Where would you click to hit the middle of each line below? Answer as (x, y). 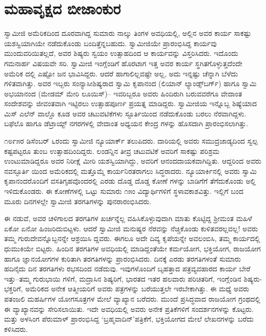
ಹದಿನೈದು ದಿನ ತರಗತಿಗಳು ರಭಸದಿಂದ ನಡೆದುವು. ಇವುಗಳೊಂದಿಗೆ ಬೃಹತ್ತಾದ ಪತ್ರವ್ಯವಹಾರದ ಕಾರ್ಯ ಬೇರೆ (127, 269)
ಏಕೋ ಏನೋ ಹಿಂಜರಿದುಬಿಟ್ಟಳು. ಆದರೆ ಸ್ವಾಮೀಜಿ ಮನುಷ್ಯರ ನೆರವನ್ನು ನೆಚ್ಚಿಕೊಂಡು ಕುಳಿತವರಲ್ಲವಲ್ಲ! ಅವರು (131, 228)
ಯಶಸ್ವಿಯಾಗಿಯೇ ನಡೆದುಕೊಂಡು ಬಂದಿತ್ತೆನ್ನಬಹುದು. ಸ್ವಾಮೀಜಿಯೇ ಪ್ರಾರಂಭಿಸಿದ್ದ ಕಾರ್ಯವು (110, 43)
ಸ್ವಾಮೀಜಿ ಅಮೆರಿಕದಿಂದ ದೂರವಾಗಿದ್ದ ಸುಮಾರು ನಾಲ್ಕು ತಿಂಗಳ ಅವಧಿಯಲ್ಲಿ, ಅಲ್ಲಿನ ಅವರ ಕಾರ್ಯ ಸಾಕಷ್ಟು (128, 33)
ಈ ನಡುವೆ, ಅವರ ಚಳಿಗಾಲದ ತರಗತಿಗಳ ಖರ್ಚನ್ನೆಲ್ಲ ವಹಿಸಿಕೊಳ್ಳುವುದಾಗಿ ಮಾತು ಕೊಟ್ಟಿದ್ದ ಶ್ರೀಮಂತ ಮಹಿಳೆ (128, 218)
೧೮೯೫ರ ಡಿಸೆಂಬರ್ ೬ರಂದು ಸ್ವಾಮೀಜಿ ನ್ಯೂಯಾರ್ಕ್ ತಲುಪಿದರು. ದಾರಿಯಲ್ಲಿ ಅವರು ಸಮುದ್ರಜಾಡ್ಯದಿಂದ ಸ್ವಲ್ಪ (131, 141)
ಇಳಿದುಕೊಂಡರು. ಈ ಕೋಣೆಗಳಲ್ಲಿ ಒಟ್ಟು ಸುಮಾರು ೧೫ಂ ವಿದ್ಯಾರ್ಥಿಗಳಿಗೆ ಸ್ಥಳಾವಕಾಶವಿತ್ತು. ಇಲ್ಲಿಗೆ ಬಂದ (124, 191)
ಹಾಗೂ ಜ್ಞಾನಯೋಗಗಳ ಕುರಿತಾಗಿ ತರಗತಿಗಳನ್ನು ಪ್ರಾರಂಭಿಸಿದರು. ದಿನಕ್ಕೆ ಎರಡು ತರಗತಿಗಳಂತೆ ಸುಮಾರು (122, 258)
